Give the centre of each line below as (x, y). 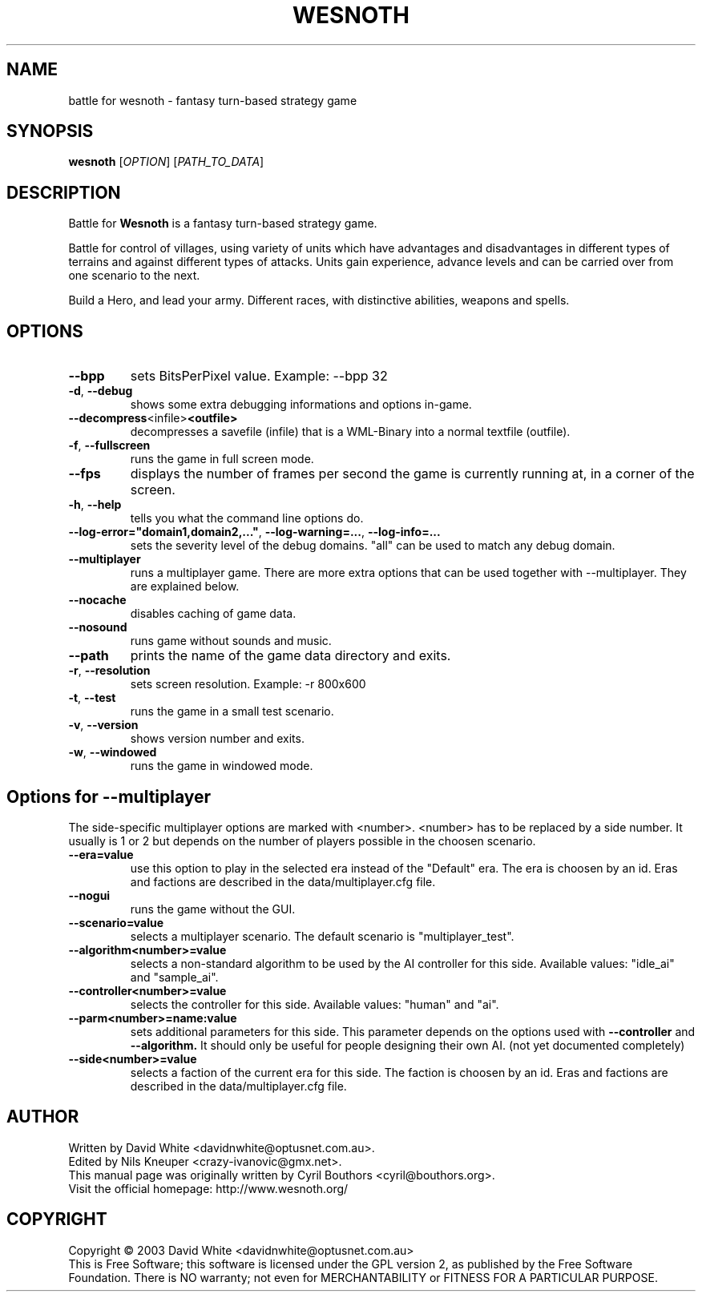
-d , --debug (101, 391)
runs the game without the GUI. (213, 909)
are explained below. (185, 587)
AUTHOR (43, 1117)
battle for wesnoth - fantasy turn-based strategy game (213, 100)
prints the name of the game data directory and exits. (290, 656)
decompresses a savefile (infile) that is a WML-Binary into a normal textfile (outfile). (350, 432)
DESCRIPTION (64, 192)
